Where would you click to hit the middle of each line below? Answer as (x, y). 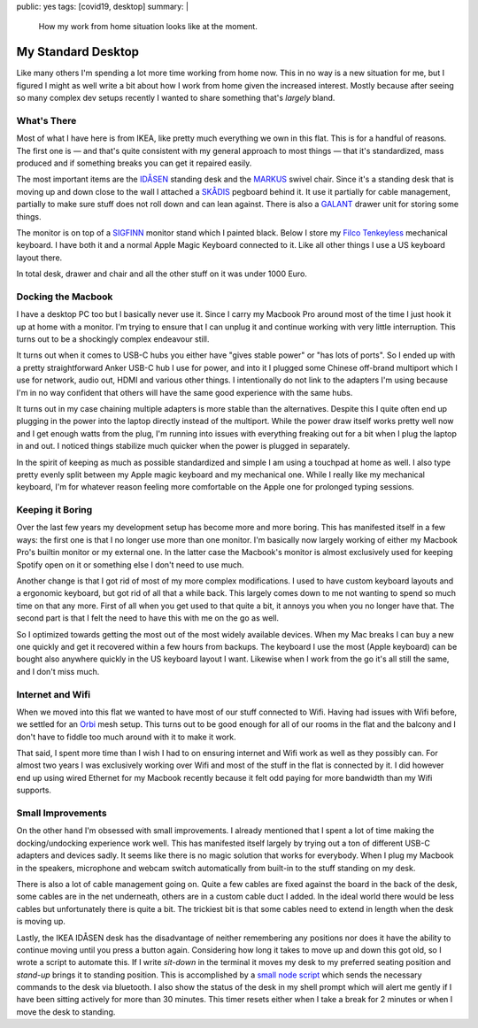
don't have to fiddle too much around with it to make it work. (126, 737)
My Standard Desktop (78, 52)
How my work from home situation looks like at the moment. (148, 27)
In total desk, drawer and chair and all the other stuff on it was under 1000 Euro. (162, 274)
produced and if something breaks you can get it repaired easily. (134, 163)
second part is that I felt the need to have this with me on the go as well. (147, 618)
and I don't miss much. (58, 671)
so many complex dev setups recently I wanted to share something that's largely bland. (176, 98)
